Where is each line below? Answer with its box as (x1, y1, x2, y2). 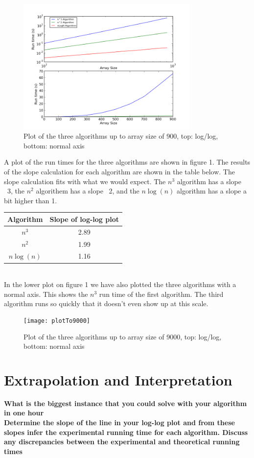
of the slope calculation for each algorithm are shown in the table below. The (4, 167, 235, 177)
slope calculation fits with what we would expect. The (4, 176, 166, 186)
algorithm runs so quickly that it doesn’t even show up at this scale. (4, 298, 208, 309)
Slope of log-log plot (49, 214, 119, 224)
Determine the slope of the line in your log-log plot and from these (4, 417, 235, 428)
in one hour (4, 408, 44, 418)
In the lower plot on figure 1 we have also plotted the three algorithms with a (4, 279, 236, 289)
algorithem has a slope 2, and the (36, 186, 139, 196)
